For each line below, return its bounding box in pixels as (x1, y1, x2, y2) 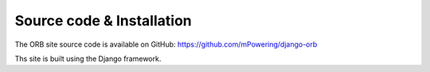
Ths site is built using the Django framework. (14, 54, 162, 63)
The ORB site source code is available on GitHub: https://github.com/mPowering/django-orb (14, 40, 318, 49)
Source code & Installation (14, 12, 192, 29)
